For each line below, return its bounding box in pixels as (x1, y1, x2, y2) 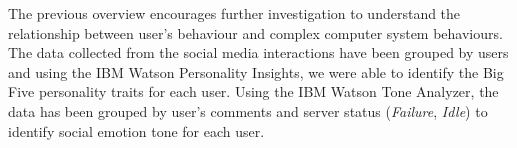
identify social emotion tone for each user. (8, 120, 265, 141)
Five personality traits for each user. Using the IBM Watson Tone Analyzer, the (8, 81, 499, 102)
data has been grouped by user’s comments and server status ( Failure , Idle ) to (8, 100, 488, 121)
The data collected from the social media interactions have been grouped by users (8, 42, 509, 63)
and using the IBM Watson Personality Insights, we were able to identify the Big (8, 61, 504, 82)
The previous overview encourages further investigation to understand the (8, 3, 461, 23)
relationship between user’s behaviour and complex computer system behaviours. (8, 22, 503, 43)
